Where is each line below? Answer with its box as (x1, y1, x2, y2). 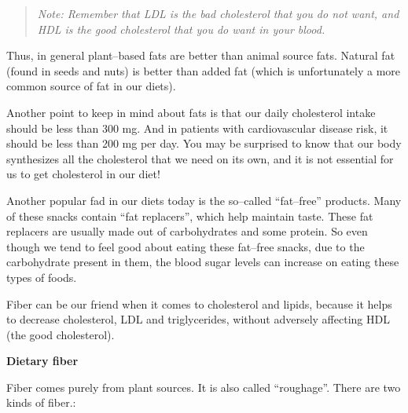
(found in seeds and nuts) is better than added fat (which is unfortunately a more (6, 62, 401, 79)
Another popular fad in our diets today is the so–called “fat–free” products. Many (6, 192, 402, 208)
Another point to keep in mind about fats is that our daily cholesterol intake (6, 104, 376, 120)
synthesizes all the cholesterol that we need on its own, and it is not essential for (6, 150, 394, 166)
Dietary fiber (6, 353, 79, 369)
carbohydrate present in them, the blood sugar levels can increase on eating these (6, 254, 399, 270)
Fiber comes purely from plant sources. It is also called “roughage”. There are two (6, 378, 401, 395)
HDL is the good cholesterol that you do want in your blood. (37, 20, 325, 37)
